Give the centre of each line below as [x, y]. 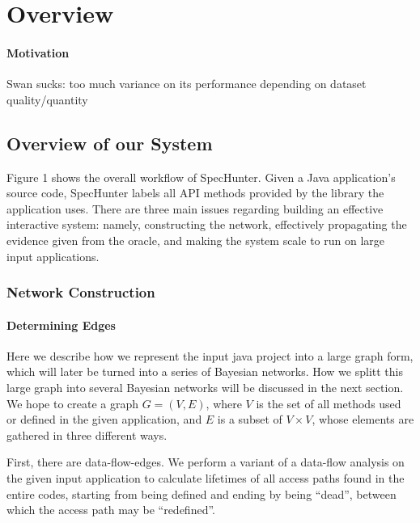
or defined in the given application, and [104, 419]
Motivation [38, 52]
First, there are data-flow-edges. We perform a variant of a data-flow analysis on [206, 462]
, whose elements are [363, 419]
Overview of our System [110, 143]
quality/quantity [47, 99]
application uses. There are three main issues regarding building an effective [195, 208]
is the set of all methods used [329, 403]
